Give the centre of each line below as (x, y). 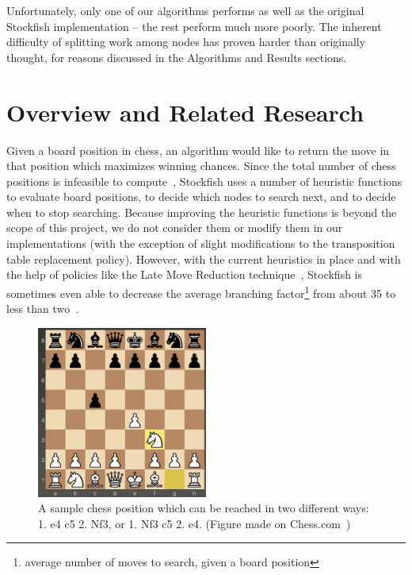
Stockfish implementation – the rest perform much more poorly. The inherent (194, 26)
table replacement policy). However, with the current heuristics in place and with (204, 259)
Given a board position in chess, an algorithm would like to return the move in (198, 150)
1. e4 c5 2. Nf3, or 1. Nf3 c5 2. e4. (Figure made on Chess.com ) (195, 523)
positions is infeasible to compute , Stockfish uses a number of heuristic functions (204, 181)
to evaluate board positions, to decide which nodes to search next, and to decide (201, 197)
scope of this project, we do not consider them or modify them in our (175, 228)
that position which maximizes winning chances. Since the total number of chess (201, 166)
